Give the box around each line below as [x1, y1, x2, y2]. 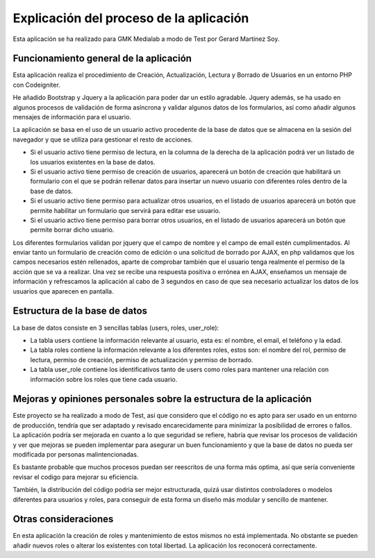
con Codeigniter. [12, 81, 60, 89]
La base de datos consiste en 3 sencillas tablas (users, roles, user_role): [12, 323, 219, 332]
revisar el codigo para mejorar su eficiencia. [12, 473, 139, 481]
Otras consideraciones [12, 514, 114, 525]
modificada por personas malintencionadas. [12, 450, 139, 458]
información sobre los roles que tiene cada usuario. [30, 375, 178, 383]
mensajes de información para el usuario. [12, 113, 132, 121]
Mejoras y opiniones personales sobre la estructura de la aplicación [12, 393, 312, 405]
